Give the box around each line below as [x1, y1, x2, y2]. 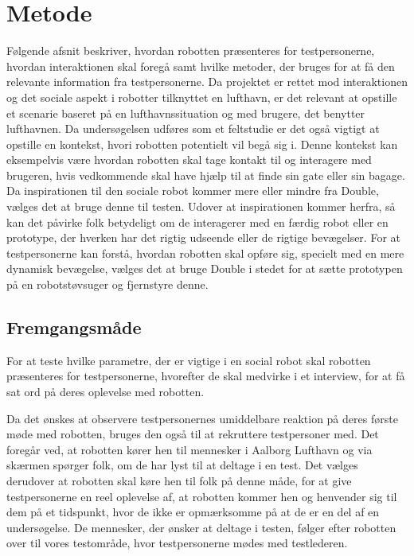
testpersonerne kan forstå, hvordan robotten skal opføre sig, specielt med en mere [6, 244, 404, 261]
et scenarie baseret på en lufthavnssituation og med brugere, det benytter [6, 104, 365, 121]
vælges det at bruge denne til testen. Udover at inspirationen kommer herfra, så [6, 198, 396, 215]
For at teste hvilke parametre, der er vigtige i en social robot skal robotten [6, 352, 371, 368]
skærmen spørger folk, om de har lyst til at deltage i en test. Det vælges [6, 457, 358, 473]
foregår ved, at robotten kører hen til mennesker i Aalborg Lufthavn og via [6, 441, 373, 457]
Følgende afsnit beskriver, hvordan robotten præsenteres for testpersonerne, [6, 42, 375, 59]
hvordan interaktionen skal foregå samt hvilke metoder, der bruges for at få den [6, 57, 395, 74]
